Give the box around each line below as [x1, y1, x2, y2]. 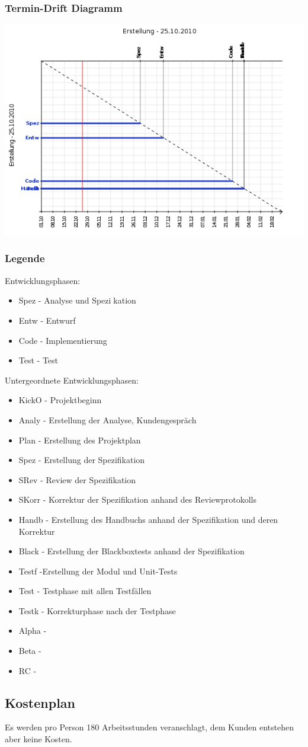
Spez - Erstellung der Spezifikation [18, 454, 145, 466]
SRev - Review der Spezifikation [18, 473, 136, 486]
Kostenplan [5, 693, 76, 711]
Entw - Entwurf [18, 314, 76, 326]
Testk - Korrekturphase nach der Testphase [18, 604, 176, 617]
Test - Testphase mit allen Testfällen [18, 585, 152, 597]
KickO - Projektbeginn [18, 394, 102, 406]
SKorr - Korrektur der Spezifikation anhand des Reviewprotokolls [18, 493, 257, 506]
